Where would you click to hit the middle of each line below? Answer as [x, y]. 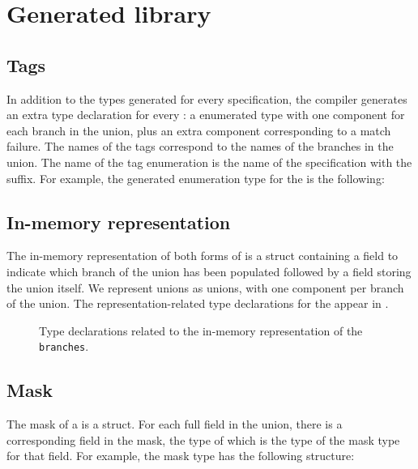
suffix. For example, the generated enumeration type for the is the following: [196, 178]
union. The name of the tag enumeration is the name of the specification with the [209, 162]
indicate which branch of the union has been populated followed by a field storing [209, 271]
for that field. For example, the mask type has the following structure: [181, 456]
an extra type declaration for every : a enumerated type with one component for [206, 115]
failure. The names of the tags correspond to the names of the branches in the [200, 146]
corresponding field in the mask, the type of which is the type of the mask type [203, 439]
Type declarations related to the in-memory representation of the [201, 330]
